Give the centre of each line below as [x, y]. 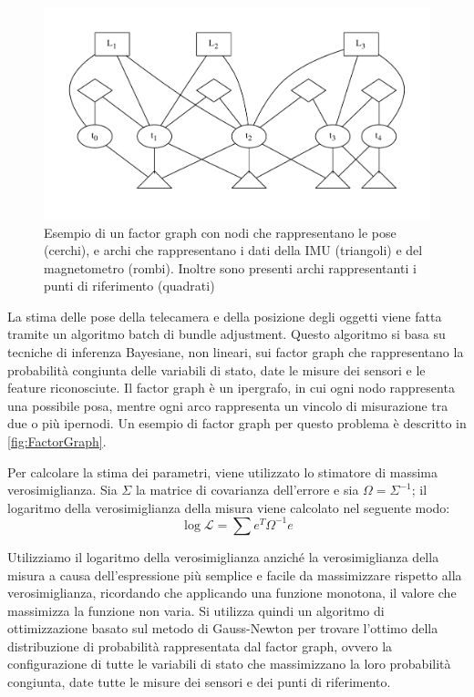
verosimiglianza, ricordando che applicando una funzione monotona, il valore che [232, 593]
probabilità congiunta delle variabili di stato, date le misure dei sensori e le [216, 369]
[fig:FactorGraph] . [57, 441]
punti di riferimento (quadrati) [129, 286]
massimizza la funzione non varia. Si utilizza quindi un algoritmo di [196, 610]
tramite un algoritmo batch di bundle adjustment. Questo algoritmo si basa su [227, 334]
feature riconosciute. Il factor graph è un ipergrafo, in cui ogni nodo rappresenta [231, 388]
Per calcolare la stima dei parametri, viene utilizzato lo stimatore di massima [222, 471]
